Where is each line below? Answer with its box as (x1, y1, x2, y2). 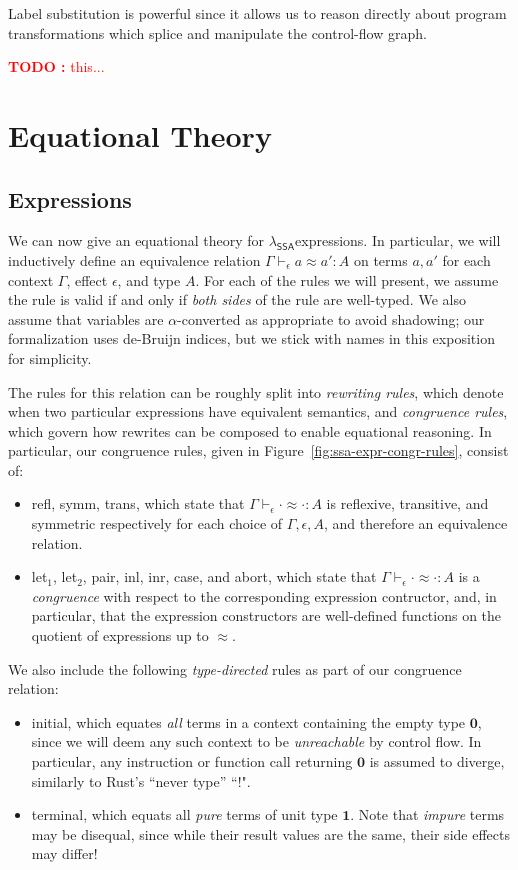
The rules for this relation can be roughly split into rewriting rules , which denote (8, 381, 504, 402)
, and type (117, 269, 181, 290)
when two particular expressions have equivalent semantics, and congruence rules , (8, 401, 508, 422)
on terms (353, 249, 408, 270)
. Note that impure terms (350, 804, 505, 825)
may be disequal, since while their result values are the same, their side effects (31, 823, 510, 844)
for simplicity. (8, 347, 92, 368)
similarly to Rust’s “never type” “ (31, 770, 238, 791)
